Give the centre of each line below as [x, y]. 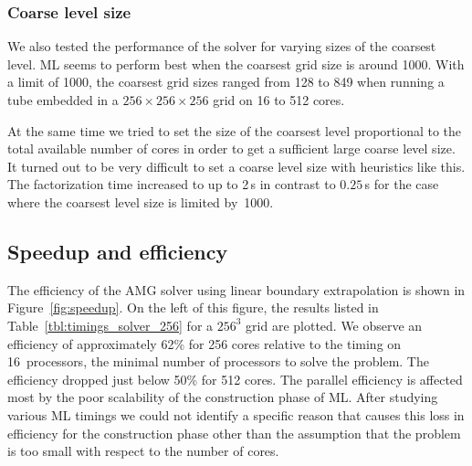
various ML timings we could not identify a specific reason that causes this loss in [236, 414]
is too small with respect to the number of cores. [143, 451]
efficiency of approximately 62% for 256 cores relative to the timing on [205, 343]
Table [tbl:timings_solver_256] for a [110, 325]
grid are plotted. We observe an [334, 325]
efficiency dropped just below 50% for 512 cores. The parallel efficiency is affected [235, 379]
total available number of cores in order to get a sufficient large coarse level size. [231, 148]
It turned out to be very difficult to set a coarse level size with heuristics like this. [236, 166]
